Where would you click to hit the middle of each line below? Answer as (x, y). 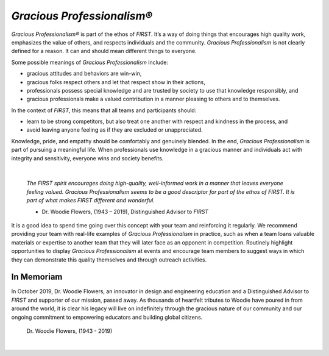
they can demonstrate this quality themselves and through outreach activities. (109, 260)
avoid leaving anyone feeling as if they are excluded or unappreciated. (115, 130)
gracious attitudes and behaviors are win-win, (84, 74)
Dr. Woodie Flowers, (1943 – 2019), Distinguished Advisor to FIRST (125, 212)
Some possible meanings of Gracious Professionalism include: (90, 62)
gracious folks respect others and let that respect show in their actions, (116, 82)
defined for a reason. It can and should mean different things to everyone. (104, 51)
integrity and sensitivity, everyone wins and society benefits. (87, 158)
